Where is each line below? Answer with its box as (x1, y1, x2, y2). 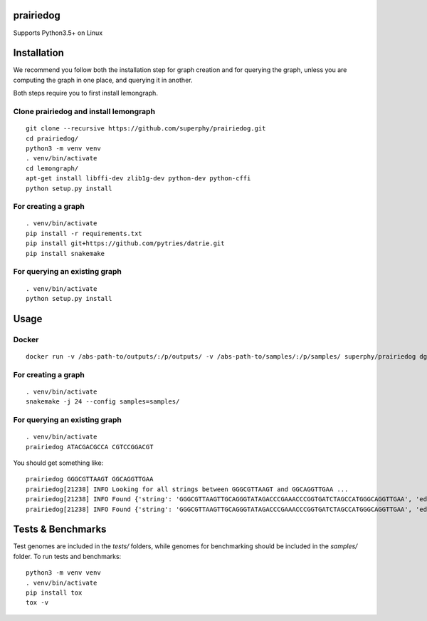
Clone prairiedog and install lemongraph (13, 106, 156, 116)
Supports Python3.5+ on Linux (13, 29, 103, 37)
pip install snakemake (26, 250, 105, 257)
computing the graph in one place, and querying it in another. (13, 76, 193, 84)
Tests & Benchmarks (13, 523, 107, 535)
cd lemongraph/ (26, 164, 79, 173)
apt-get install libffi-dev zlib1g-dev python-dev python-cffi (26, 175, 251, 183)
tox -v (26, 599, 49, 607)
